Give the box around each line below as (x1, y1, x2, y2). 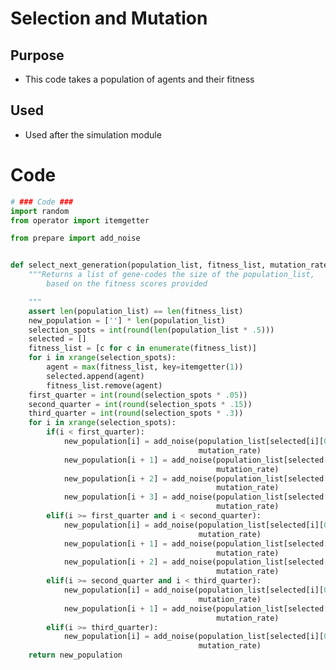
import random (10, 206, 70, 216)
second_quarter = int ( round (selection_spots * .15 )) (28, 399, 253, 409)
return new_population (28, 650, 123, 661)
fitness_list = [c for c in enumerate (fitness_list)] (28, 343, 257, 354)
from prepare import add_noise (10, 233, 141, 244)
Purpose (10, 47, 65, 64)
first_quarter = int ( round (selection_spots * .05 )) (28, 390, 248, 400)
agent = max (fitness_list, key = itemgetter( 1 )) (46, 362, 244, 372)
